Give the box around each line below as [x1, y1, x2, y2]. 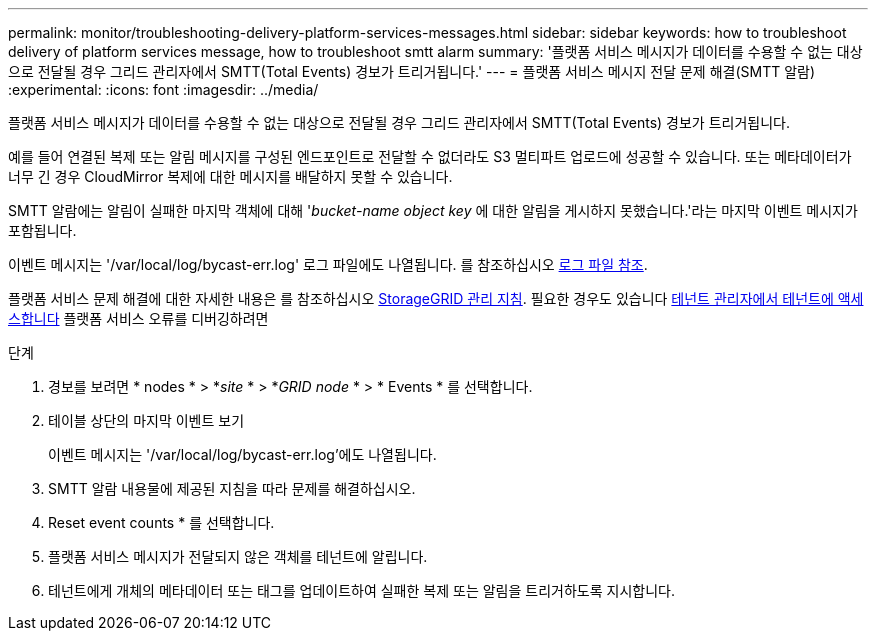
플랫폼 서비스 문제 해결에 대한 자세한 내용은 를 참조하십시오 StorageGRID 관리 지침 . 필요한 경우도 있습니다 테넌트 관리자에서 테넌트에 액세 [8, 290, 864, 307]
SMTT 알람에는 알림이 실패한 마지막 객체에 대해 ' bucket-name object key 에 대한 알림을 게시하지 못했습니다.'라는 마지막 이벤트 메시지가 [8, 202, 858, 219]
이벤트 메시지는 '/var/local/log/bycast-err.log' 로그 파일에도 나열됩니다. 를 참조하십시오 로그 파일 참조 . [8, 256, 648, 273]
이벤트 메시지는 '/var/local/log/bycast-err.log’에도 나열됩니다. [48, 446, 437, 463]
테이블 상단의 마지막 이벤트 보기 [48, 412, 245, 429]
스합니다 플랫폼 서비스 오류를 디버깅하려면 [8, 310, 269, 327]
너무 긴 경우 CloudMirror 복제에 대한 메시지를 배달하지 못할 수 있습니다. [8, 168, 453, 185]
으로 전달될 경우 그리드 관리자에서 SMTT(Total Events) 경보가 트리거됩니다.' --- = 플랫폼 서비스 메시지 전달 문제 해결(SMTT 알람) [8, 63, 816, 80]
